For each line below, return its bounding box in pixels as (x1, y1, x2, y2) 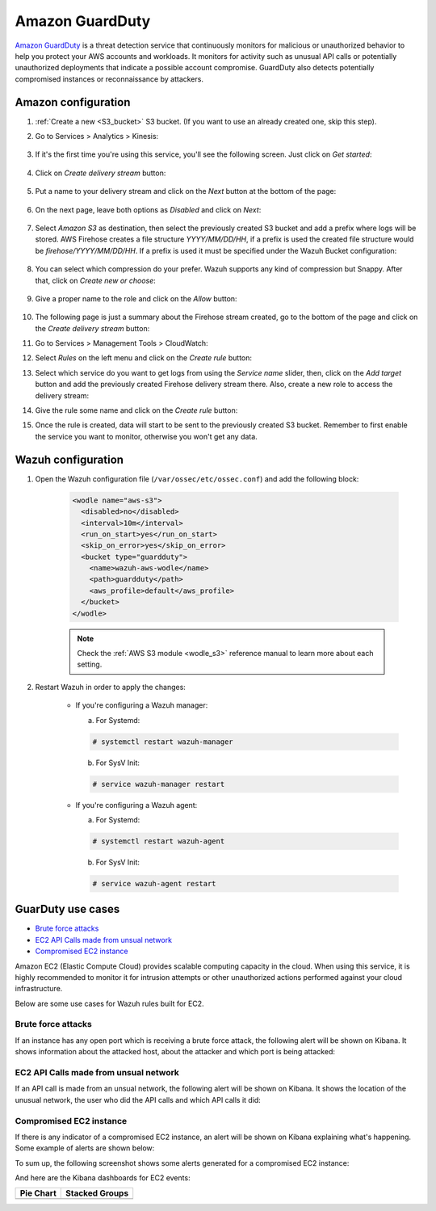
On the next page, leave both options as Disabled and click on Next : (35, 204, 262, 214)
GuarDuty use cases (15, 902, 120, 916)
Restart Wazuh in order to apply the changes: (35, 682, 186, 692)
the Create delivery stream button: (35, 323, 150, 333)
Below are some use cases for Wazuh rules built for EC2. (15, 999, 204, 1008)
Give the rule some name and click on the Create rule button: (35, 406, 238, 415)
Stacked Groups (65, 1188, 129, 1199)
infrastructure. (15, 984, 63, 994)
